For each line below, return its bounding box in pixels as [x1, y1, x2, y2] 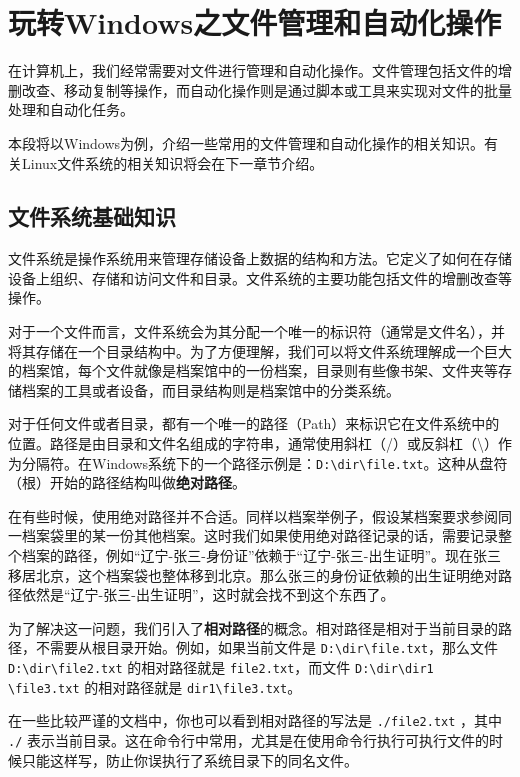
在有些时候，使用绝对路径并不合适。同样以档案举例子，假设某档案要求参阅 [8, 505, 498, 526]
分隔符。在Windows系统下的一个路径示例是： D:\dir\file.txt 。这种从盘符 [21, 452, 508, 473]
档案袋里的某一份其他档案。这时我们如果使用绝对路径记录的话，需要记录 [21, 525, 498, 546]
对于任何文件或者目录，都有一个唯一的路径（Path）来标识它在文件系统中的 [8, 413, 500, 434]
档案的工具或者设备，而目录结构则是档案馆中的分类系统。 [21, 379, 400, 400]
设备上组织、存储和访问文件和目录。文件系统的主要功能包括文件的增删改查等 [8, 267, 512, 288]
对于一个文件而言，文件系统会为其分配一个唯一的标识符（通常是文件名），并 [8, 321, 505, 342]
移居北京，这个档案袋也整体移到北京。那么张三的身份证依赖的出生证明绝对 [8, 564, 498, 585]
